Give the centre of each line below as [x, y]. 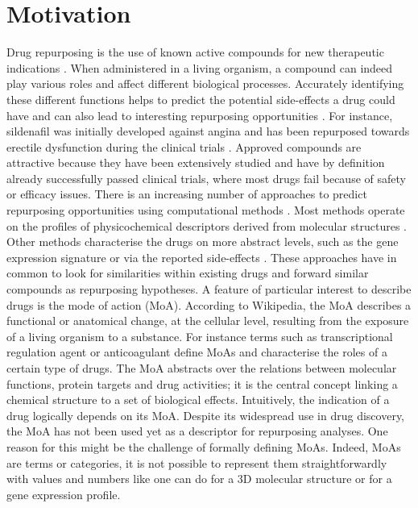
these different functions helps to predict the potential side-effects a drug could [201, 99]
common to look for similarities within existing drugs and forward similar [188, 273]
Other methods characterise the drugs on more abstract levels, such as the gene [203, 242]
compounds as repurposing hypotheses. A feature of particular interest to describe [209, 289]
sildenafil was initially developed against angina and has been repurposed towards [208, 131]
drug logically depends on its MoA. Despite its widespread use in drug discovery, [206, 415]
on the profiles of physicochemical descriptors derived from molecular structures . [207, 225]
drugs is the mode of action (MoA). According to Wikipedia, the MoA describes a [209, 304]
